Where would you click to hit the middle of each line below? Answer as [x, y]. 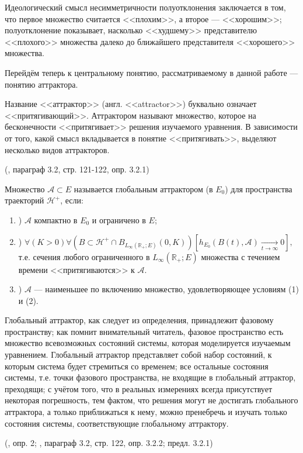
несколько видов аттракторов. [57, 149]
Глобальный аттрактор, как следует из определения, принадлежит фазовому [139, 320]
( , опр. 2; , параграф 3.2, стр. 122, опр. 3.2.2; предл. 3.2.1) [109, 443]
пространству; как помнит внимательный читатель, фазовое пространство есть [144, 331]
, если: [72, 200]
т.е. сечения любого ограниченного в [84, 256]
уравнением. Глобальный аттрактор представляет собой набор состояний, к [138, 355]
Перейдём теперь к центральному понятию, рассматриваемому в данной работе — [151, 72]
